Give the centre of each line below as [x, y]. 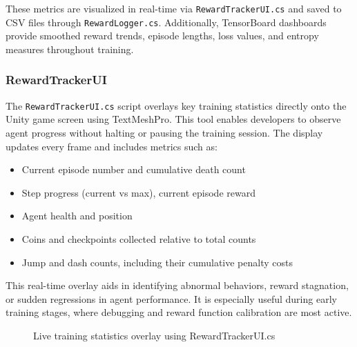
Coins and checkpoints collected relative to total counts [139, 238]
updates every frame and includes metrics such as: [112, 146]
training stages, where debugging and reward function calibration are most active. [179, 312]
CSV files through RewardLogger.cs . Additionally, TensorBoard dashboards [166, 22]
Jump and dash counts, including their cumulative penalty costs [157, 262]
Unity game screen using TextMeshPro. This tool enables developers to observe [173, 119]
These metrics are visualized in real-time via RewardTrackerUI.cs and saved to [174, 8]
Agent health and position [77, 216]
